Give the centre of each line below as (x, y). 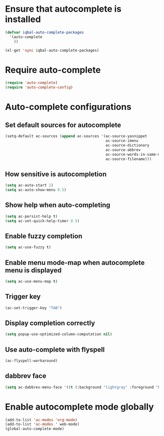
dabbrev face (26, 376)
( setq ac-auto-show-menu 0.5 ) (36, 190)
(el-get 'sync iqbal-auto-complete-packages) (52, 50)
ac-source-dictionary (128, 145)
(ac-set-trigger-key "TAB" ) (34, 308)
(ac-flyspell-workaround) (31, 361)
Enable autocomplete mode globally (80, 407)
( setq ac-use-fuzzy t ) (28, 248)
